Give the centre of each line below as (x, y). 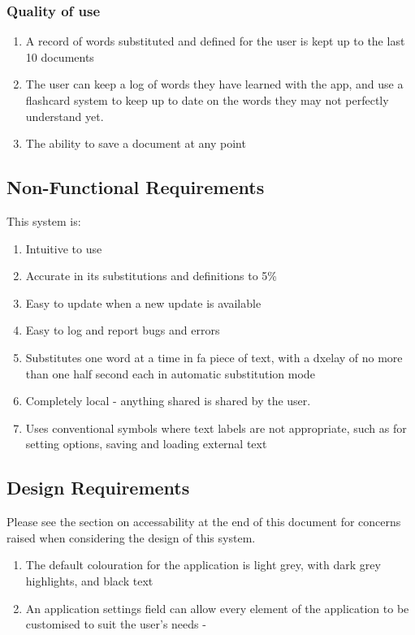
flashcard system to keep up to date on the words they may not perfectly (207, 100)
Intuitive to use (64, 248)
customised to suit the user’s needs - (116, 624)
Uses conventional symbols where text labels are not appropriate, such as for (216, 428)
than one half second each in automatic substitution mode (170, 373)
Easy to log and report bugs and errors (123, 330)
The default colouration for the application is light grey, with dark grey (203, 565)
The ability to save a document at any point (136, 143)
